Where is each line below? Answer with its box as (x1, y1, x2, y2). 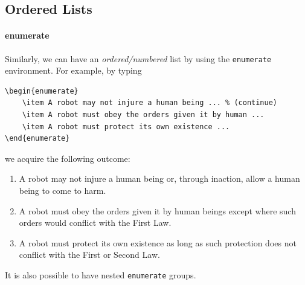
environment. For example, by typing (5, 64, 142, 77)
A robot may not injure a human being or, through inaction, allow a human (19, 172, 300, 185)
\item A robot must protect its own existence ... (22, 122, 230, 131)
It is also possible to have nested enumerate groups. (5, 268, 196, 281)
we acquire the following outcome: (5, 152, 130, 164)
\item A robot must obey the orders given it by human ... (22, 110, 265, 120)
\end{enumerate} (5, 134, 70, 143)
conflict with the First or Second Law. (19, 248, 160, 261)
